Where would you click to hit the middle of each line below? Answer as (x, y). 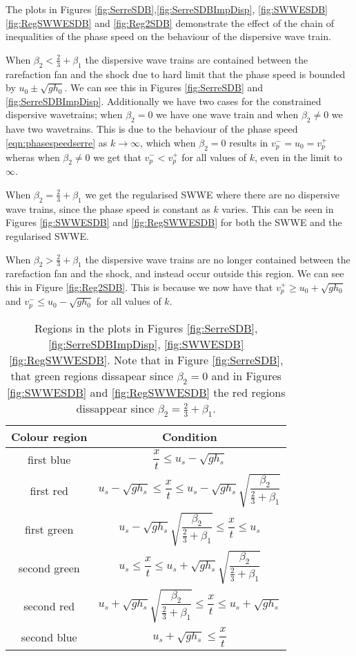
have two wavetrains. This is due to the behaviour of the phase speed (152, 129)
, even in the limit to (298, 157)
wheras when (33, 157)
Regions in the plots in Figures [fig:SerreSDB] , (146, 328)
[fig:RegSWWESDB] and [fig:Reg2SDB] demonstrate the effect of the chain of (170, 22)
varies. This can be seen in (278, 208)
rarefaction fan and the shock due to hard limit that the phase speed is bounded (176, 74)
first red (49, 491)
